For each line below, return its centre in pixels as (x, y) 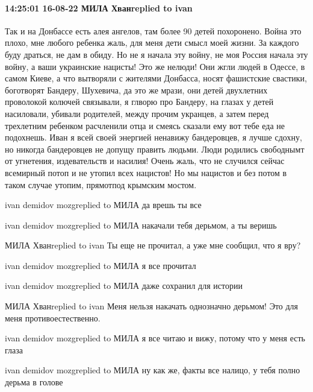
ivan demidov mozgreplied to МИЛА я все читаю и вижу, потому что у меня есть (155, 338)
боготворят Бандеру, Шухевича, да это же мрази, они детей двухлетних (136, 90)
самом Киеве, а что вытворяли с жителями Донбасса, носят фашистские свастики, (156, 78)
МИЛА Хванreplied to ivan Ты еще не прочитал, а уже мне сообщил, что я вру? (153, 245)
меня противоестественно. (53, 318)
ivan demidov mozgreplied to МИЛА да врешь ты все (103, 205)
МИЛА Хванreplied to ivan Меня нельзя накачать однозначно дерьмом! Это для (152, 306)
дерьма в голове (34, 382)
